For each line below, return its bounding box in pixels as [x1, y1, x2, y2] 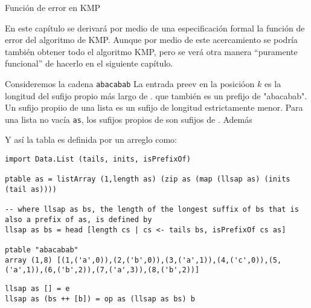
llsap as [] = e [5, 284, 70, 293]
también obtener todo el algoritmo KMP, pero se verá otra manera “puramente [5, 45, 298, 57]
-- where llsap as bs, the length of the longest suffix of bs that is [5, 205, 299, 214]
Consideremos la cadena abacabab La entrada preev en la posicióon [5, 77, 255, 90]
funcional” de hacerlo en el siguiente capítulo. [5, 57, 173, 70]
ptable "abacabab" [5, 245, 79, 254]
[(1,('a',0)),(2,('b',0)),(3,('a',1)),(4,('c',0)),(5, [56, 255, 282, 264]
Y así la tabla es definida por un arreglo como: [5, 133, 177, 146]
